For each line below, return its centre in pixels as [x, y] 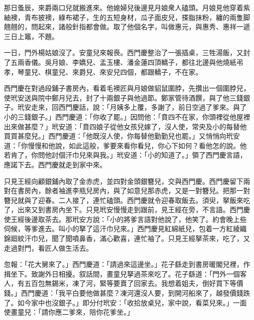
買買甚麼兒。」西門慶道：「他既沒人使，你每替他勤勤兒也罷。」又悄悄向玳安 [122, 136]
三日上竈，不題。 [31, 36]
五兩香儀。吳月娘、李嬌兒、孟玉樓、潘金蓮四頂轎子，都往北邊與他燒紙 [123, 62]
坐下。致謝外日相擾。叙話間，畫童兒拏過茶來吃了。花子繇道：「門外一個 [125, 273]
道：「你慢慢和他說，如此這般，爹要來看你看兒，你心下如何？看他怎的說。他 [125, 145]
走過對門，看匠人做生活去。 [48, 248]
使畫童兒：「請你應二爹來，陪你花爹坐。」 [69, 312]
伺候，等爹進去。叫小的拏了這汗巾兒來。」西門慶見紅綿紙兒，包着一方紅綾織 [125, 229]
